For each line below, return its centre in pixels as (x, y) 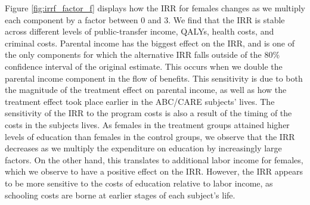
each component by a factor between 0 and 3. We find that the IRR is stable (145, 19)
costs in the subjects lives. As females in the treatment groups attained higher (147, 124)
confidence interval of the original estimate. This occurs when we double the (144, 66)
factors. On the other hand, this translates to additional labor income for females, (154, 159)
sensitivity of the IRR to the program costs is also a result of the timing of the (148, 113)
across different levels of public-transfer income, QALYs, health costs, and (139, 31)
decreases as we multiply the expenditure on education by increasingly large (143, 148)
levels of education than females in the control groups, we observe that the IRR (150, 136)
